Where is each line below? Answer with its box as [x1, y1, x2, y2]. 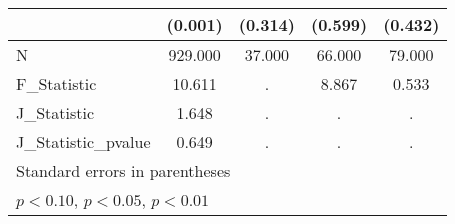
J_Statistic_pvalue [16, 130, 151, 153]
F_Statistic [16, 72, 97, 95]
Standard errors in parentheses [16, 159, 231, 182]
